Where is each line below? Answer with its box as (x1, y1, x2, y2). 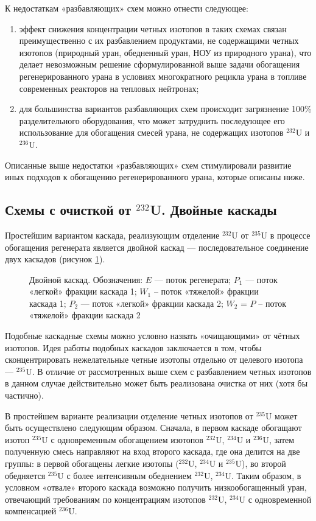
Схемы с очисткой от (5, 200, 132, 219)
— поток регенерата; (154, 273, 231, 285)
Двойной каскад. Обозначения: (29, 273, 143, 285)
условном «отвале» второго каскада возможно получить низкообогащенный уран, (5, 481, 307, 494)
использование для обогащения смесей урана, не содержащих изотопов (19, 126, 284, 139)
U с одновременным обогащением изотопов (41, 433, 203, 446)
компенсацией (5, 505, 57, 517)
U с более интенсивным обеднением (57, 469, 192, 481)
